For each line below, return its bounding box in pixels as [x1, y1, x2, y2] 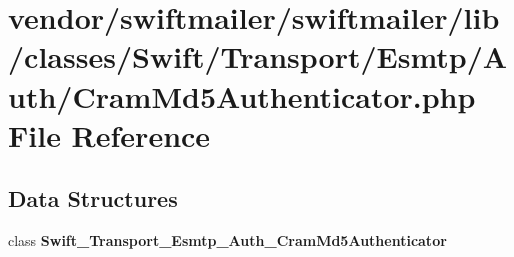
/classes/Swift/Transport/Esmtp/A [8, 36, 508, 77]
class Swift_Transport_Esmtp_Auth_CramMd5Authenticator [8, 230, 447, 251]
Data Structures [8, 183, 178, 214]
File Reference [8, 114, 211, 155]
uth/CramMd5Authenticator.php [8, 75, 476, 116]
